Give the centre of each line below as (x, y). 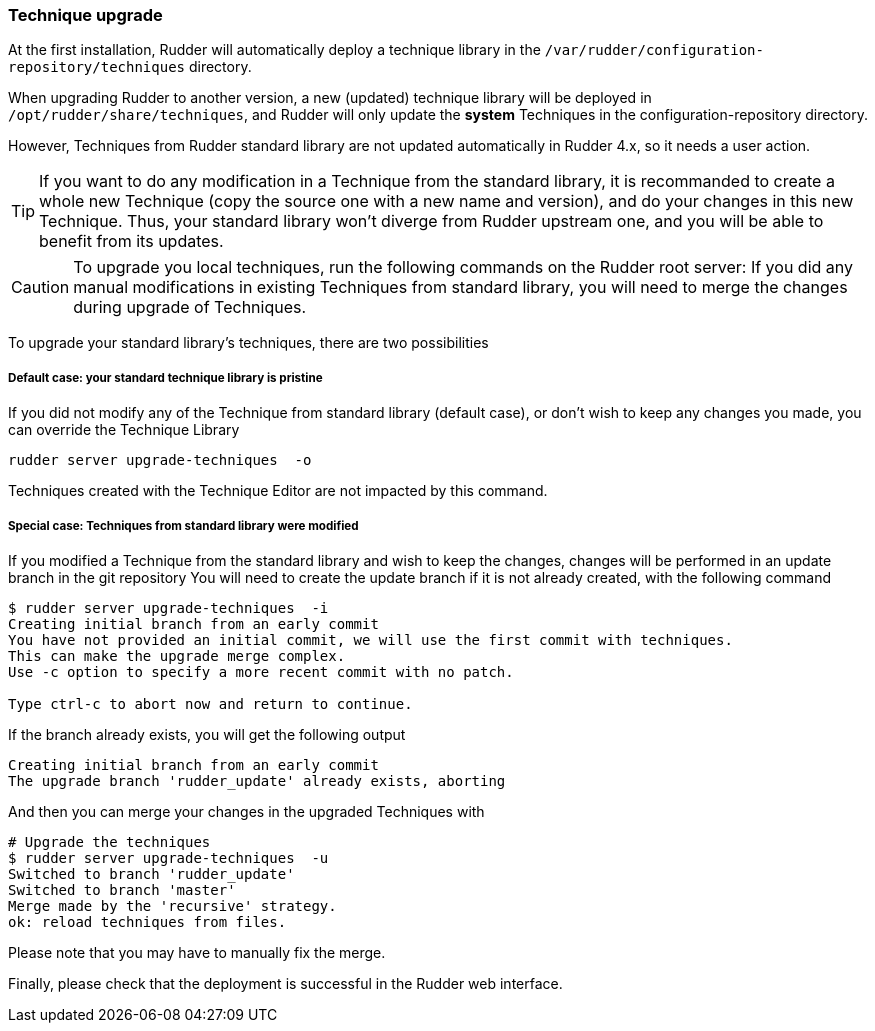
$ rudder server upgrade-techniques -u (168, 857)
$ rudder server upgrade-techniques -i (168, 607)
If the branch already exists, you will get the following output (207, 734)
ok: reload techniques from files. (147, 921)
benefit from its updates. (131, 241)
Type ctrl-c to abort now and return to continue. (210, 703)
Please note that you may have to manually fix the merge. (197, 952)
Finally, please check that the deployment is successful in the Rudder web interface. (285, 983)
